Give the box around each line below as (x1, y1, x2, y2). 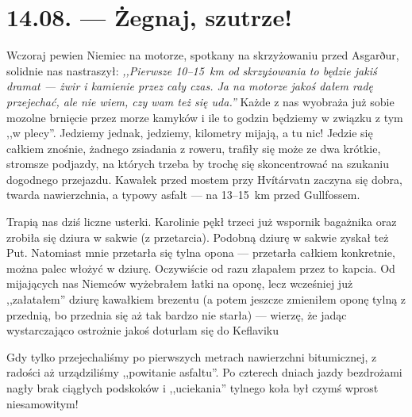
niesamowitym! (6, 395, 79, 411)
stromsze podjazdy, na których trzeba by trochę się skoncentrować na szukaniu (6, 155, 390, 172)
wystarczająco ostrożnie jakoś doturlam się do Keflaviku (6, 322, 279, 339)
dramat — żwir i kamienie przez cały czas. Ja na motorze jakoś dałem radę (6, 78, 373, 94)
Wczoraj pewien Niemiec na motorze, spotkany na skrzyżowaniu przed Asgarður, (6, 47, 399, 63)
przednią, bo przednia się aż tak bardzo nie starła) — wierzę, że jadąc (6, 306, 347, 323)
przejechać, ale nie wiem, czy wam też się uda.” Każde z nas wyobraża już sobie (6, 93, 395, 109)
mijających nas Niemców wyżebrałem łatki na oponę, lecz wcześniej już (6, 275, 353, 292)
